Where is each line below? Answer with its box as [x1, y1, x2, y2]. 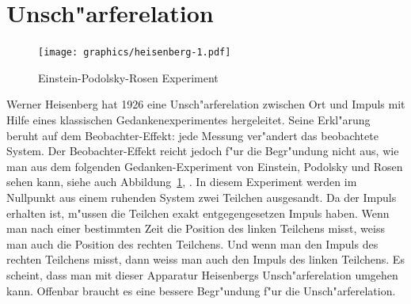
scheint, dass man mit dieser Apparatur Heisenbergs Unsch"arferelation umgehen [6, 266, 398, 283]
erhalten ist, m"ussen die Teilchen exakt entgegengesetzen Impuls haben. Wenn [6, 204, 390, 221]
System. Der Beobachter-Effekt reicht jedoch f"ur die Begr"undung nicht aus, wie [6, 142, 399, 159]
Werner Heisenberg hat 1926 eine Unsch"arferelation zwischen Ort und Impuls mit [6, 96, 405, 112]
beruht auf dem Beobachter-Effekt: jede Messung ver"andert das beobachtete [6, 127, 379, 143]
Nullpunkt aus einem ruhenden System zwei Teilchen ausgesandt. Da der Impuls [6, 188, 397, 205]
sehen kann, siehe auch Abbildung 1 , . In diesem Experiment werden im [6, 173, 357, 190]
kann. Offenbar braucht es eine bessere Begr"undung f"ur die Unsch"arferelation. [6, 282, 396, 298]
